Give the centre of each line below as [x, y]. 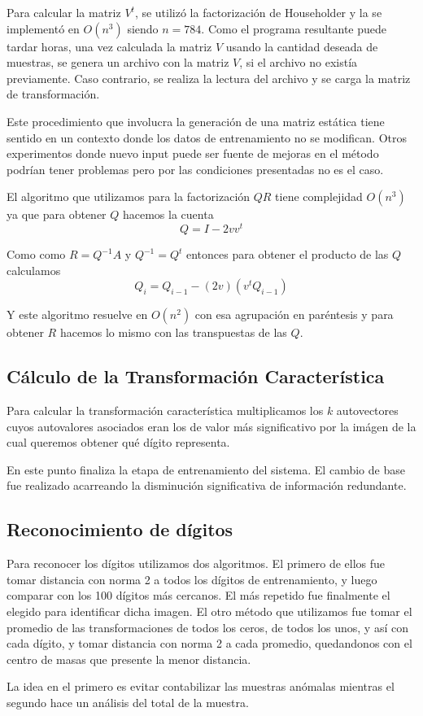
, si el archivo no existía [299, 62]
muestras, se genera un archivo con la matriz [118, 62]
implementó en [43, 28]
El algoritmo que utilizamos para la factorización [129, 196]
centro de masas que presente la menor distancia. [129, 659]
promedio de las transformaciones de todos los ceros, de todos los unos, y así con [207, 627]
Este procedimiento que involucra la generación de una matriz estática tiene [196, 121]
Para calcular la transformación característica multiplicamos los [165, 410]
